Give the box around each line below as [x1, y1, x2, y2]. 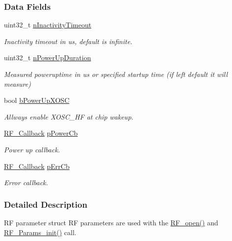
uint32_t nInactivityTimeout [4, 20, 92, 30]
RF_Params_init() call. [4, 227, 77, 237]
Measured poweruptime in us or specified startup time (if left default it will [4, 69, 228, 79]
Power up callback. [4, 144, 60, 154]
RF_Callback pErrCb [4, 161, 70, 171]
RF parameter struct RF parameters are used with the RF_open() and [4, 217, 218, 227]
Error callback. [4, 177, 48, 188]
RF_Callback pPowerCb [4, 128, 78, 138]
